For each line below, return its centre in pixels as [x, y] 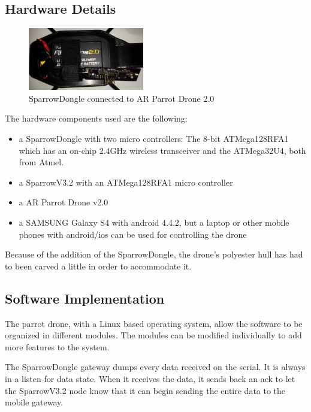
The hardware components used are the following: [96, 118]
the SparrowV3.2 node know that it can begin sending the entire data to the [145, 390]
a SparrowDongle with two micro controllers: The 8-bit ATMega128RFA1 [154, 139]
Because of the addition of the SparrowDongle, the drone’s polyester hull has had [154, 254]
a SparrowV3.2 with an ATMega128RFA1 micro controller [126, 182]
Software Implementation [85, 298]
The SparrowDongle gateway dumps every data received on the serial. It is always [155, 367]
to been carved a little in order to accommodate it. [98, 266]
